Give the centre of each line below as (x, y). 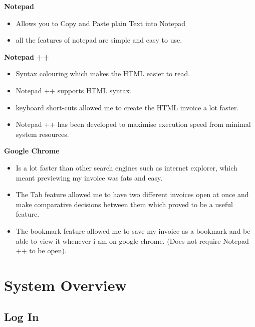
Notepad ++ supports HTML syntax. (74, 90)
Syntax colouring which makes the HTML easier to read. (103, 73)
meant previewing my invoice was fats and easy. (89, 177)
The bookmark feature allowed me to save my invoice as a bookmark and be (133, 230)
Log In (22, 317)
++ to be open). (41, 251)
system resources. (42, 134)
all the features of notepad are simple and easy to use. (99, 40)
